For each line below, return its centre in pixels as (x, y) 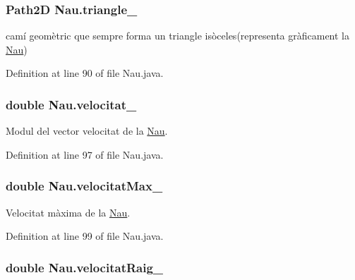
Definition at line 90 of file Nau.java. (85, 73)
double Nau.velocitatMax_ (84, 186)
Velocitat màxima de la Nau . (68, 212)
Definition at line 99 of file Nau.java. (85, 236)
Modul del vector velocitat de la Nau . (87, 131)
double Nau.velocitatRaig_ (85, 267)
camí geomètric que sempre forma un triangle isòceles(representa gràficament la (178, 36)
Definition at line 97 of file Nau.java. (85, 154)
